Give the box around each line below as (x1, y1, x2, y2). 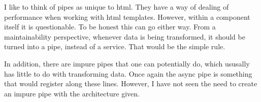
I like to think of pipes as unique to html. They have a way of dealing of (4, 2, 229, 12)
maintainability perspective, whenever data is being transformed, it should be (4, 31, 245, 42)
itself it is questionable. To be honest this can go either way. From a (4, 21, 216, 32)
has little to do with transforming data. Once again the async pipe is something (4, 68, 252, 79)
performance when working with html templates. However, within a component (4, 11, 250, 22)
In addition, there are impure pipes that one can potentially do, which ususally (4, 58, 250, 69)
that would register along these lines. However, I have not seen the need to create (4, 78, 257, 89)
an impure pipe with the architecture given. (4, 88, 140, 98)
